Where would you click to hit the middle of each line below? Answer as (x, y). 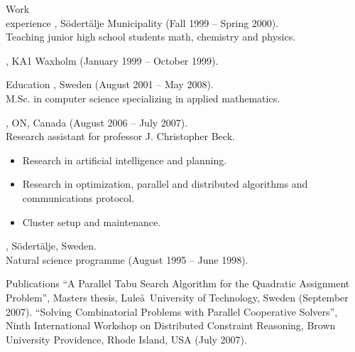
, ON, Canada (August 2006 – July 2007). (97, 122)
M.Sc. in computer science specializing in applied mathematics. (143, 98)
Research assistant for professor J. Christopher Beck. (120, 136)
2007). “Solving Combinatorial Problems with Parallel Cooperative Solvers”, (172, 311)
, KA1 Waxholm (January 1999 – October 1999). (112, 60)
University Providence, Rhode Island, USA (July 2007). (126, 339)
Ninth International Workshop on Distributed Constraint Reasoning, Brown (171, 325)
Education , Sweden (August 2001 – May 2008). (110, 84)
